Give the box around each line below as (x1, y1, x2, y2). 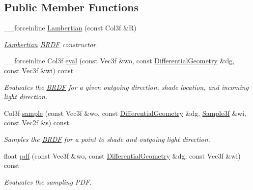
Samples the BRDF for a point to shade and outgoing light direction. (4, 134, 210, 144)
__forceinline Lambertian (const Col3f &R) (4, 23, 137, 33)
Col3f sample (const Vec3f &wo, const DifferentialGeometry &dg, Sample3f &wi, (4, 108, 246, 118)
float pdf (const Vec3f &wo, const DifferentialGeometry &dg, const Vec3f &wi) (4, 150, 241, 161)
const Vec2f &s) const (4, 117, 69, 128)
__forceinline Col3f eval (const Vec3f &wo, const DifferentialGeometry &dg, (4, 55, 235, 66)
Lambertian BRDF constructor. (4, 39, 98, 49)
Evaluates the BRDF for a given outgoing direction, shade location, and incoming (4, 81, 249, 92)
